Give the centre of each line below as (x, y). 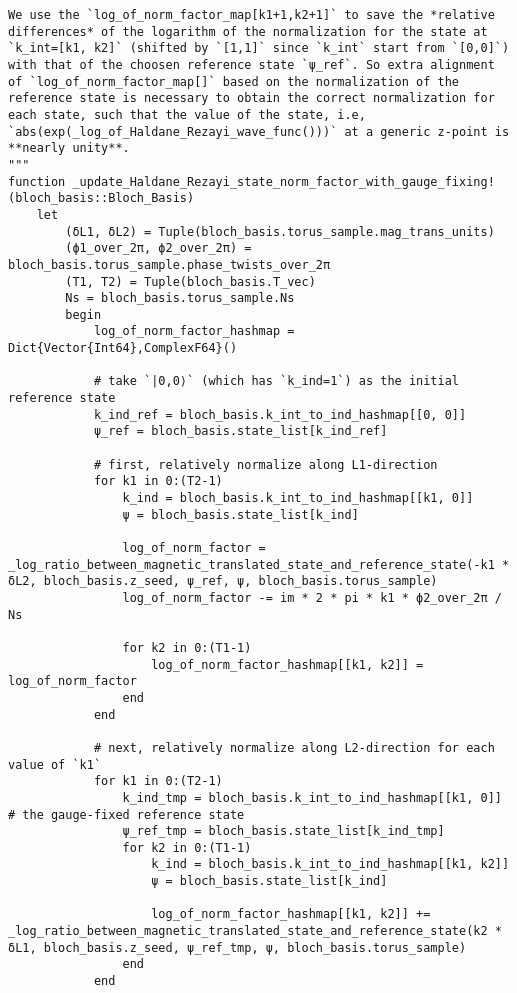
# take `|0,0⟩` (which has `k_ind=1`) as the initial (276, 381)
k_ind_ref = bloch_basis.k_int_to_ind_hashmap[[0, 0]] (280, 414)
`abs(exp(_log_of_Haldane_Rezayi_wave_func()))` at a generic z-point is (259, 131)
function (37, 181)
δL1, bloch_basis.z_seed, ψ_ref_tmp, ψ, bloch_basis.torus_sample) (237, 947)
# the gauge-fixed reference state (126, 814)
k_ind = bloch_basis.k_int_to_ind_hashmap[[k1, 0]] (298, 498)
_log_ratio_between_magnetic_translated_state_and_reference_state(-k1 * (259, 564)
